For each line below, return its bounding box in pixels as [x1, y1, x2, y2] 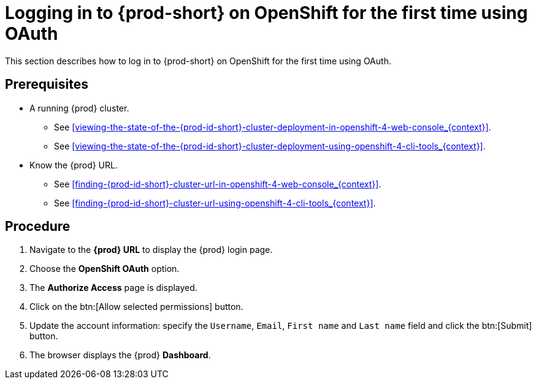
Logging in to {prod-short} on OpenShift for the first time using [5, 2, 528, 23]
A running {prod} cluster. [29, 102, 129, 113]
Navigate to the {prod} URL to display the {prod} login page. [29, 244, 273, 255]
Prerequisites [5, 77, 88, 92]
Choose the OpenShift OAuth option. [29, 263, 180, 274]
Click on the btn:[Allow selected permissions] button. [29, 301, 243, 312]
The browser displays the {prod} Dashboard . [29, 350, 211, 361]
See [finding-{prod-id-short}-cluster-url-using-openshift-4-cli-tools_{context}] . [54, 197, 376, 208]
